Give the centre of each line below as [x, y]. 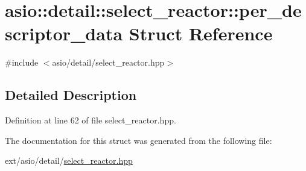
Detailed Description [71, 95]
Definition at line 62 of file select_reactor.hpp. [91, 120]
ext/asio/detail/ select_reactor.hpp [69, 160]
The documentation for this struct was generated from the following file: [139, 140]
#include [22, 62]
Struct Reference [201, 33]
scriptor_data [64, 33]
